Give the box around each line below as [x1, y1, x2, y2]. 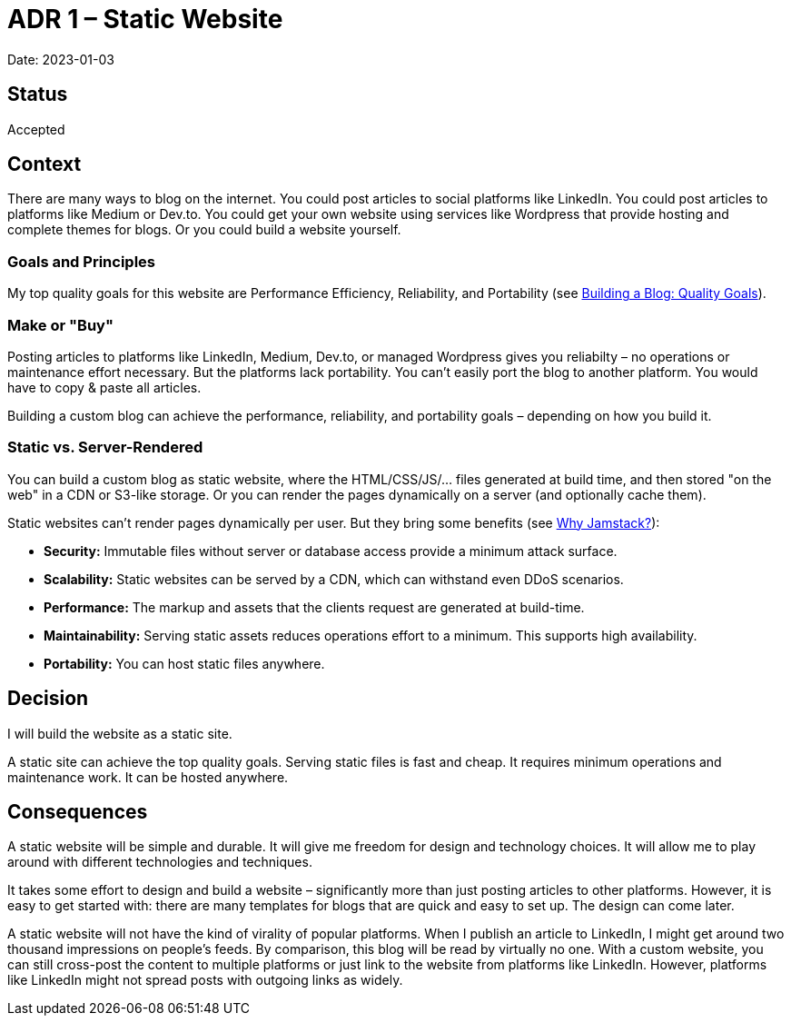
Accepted [7, 121, 65, 137]
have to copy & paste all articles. [7, 379, 202, 395]
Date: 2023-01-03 [7, 51, 114, 67]
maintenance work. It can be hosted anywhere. [7, 769, 289, 785]
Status [7, 83, 68, 106]
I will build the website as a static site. [7, 725, 232, 741]
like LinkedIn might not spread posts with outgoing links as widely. [7, 972, 403, 988]
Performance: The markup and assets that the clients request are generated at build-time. [44, 599, 585, 615]
